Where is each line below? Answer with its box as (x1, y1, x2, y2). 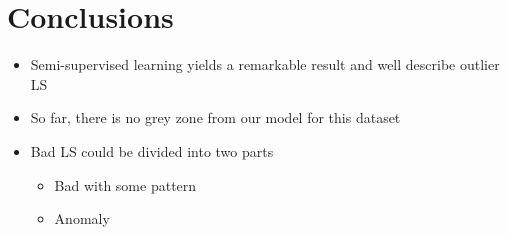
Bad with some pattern (54, 174, 197, 195)
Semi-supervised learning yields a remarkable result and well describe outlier (30, 54, 500, 75)
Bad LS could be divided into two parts (30, 140, 274, 161)
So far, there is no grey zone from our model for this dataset (30, 107, 401, 128)
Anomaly (54, 208, 110, 229)
